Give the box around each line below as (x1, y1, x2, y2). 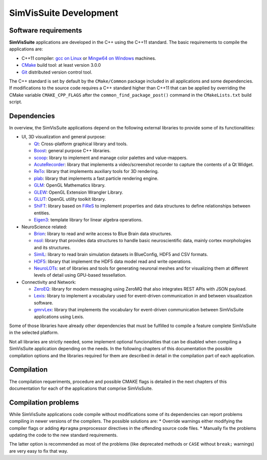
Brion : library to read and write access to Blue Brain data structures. (34, 230, 173, 237)
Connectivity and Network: (21, 279, 77, 285)
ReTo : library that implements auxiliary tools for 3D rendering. (34, 168, 159, 174)
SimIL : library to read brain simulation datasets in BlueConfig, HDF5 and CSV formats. (34, 251, 208, 257)
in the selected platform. (9, 330, 59, 335)
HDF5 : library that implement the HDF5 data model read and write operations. (34, 258, 192, 264)
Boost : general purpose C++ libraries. (34, 148, 111, 154)
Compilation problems (9, 398, 79, 407)
